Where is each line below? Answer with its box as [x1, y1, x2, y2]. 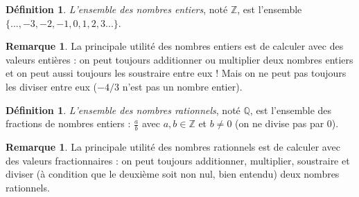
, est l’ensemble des [249, 102, 332, 117]
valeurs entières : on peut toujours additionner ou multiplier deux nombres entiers [6, 52, 353, 66]
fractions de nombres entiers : [6, 116, 131, 131]
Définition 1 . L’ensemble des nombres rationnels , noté [6, 102, 240, 117]
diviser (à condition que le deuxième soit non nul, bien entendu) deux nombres [6, 167, 340, 181]
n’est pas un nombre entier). [122, 79, 243, 93]
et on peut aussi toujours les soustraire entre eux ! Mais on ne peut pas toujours [6, 66, 347, 80]
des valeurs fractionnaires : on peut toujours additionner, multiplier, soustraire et [6, 153, 350, 167]
